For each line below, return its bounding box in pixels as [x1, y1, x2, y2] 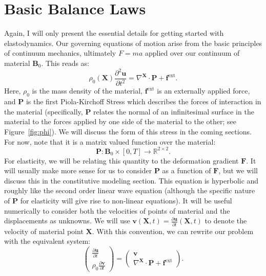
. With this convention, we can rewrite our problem [92, 225, 254, 236]
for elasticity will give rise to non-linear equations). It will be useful [20, 195, 232, 206]
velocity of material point [4, 225, 84, 236]
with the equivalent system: [4, 236, 91, 246]
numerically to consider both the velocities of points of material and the [4, 205, 230, 216]
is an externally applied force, [157, 85, 250, 96]
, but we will [218, 165, 258, 176]
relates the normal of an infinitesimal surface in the [93, 106, 254, 117]
